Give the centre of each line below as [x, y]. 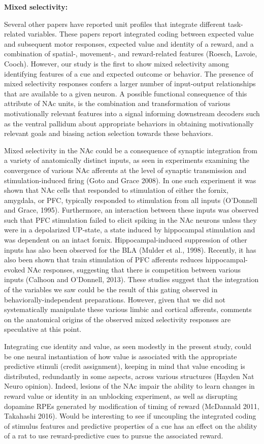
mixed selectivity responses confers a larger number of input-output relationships [130, 83]
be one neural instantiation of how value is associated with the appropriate [121, 356]
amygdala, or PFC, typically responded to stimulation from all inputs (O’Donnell [131, 200]
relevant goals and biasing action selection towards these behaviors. [109, 133]
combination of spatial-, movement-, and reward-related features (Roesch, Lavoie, [131, 54]
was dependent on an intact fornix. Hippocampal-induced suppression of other [126, 240]
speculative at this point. [43, 329]
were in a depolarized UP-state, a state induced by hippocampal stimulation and [130, 230]
